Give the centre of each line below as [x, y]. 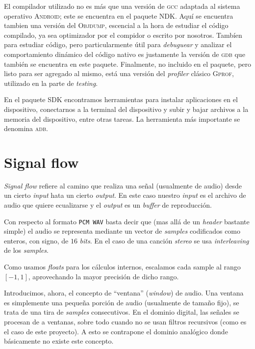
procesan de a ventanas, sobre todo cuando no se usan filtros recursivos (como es [125, 322]
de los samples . [26, 250]
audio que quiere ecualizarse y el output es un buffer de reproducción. [108, 205]
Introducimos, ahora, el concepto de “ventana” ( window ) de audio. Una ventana [124, 293]
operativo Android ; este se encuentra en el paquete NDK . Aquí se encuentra [119, 15]
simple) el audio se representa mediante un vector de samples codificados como [122, 231]
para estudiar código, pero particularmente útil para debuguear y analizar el [118, 44]
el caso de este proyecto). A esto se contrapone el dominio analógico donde [116, 331]
